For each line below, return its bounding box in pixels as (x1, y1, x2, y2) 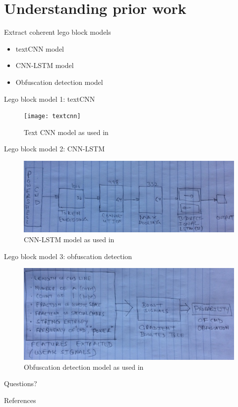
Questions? (4, 378, 37, 389)
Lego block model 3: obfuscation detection (4, 251, 132, 261)
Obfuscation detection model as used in (24, 361, 144, 372)
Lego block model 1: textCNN (4, 93, 95, 104)
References (4, 395, 36, 405)
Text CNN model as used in (24, 127, 109, 137)
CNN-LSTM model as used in (24, 234, 115, 244)
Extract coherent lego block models (4, 27, 111, 37)
